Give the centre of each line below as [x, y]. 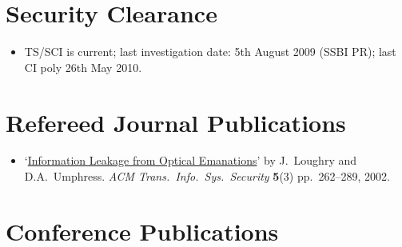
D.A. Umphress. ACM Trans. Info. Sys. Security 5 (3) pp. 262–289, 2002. [207, 176]
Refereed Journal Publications [176, 122]
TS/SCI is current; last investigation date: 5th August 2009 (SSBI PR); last [210, 52]
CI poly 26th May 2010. [83, 67]
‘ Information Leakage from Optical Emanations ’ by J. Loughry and [191, 160]
